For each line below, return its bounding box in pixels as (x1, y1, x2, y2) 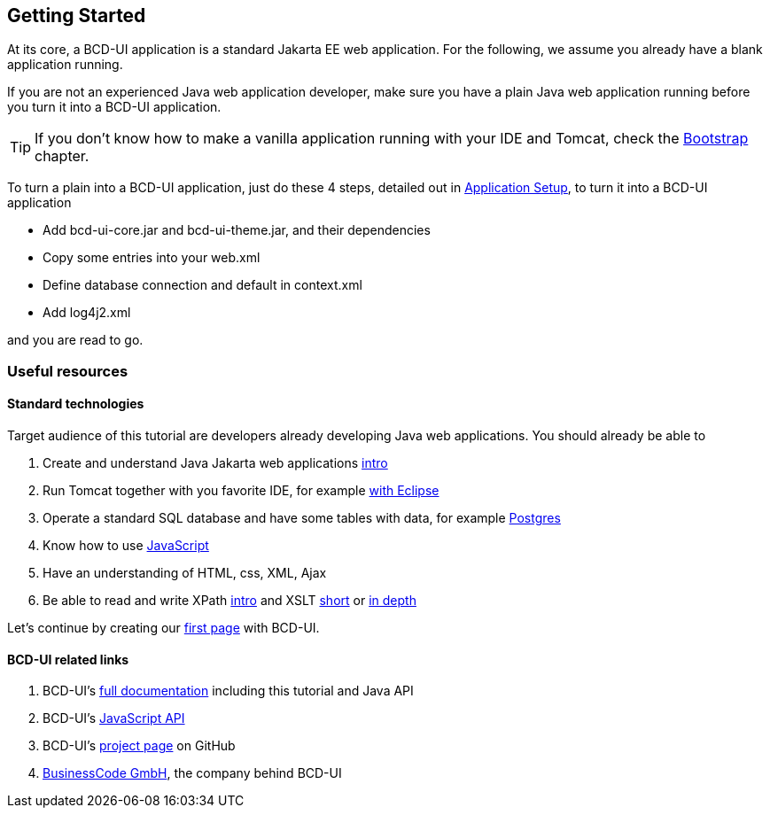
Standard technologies (7, 396, 144, 412)
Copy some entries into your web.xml (43, 250, 261, 266)
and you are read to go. (7, 332, 144, 348)
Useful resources (7, 361, 128, 380)
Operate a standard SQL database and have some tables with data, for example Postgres (43, 510, 561, 526)
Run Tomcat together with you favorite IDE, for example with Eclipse (43, 483, 439, 499)
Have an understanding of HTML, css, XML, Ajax (43, 565, 327, 581)
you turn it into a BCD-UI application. (7, 99, 222, 115)
